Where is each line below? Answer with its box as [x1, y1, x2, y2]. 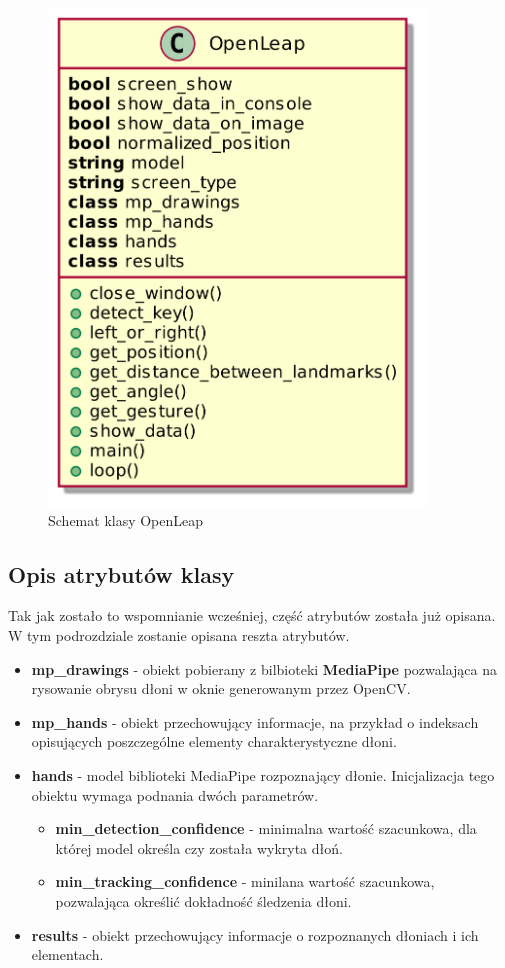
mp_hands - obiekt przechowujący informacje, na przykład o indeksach [31, 711, 479, 732]
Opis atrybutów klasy [8, 558, 235, 589]
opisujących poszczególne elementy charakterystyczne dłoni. [31, 731, 397, 752]
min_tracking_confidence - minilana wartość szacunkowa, [55, 871, 435, 892]
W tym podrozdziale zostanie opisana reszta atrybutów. [8, 625, 350, 646]
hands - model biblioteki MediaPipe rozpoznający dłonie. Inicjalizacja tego [31, 765, 495, 786]
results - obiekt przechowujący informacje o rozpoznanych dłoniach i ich [31, 924, 479, 945]
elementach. [31, 944, 104, 965]
